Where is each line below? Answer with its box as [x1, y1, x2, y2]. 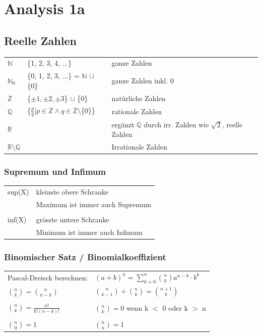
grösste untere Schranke [36, 214, 109, 224]
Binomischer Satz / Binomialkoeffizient [4, 250, 166, 263]
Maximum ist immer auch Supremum [36, 199, 151, 209]
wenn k [126, 303, 149, 313]
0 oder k [162, 303, 188, 313]
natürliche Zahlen [111, 92, 166, 103]
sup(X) [8, 186, 29, 197]
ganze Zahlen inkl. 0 [111, 75, 174, 85]
